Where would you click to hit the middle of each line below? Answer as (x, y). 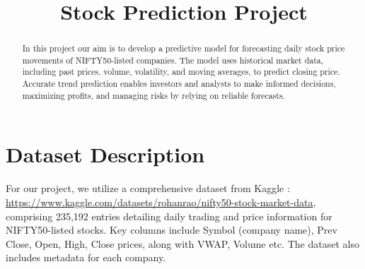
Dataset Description (105, 154)
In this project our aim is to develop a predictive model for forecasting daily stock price (184, 48)
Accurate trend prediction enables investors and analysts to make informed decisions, (179, 84)
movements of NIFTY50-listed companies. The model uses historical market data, (173, 60)
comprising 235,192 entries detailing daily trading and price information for (169, 216)
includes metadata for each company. (86, 257)
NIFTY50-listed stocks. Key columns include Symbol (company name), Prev (172, 230)
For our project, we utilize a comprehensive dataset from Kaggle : (148, 188)
